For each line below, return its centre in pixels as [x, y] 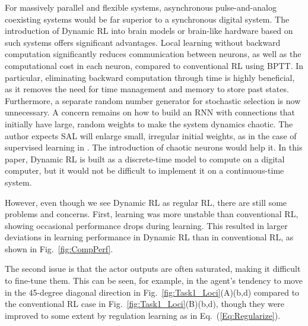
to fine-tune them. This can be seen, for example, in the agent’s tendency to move [154, 280]
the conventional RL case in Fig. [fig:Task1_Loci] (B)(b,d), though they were [145, 304]
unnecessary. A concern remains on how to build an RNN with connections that [150, 112]
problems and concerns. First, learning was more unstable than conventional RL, [152, 214]
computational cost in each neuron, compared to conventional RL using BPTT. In [154, 65]
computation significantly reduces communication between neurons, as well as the [153, 54]
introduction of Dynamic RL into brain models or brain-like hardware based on [149, 31]
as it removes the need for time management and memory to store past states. [147, 89]
